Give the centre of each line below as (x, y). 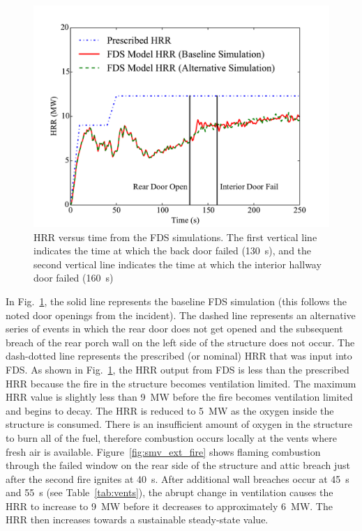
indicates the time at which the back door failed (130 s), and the (173, 251)
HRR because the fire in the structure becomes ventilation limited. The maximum (181, 383)
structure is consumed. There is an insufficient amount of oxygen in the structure (179, 424)
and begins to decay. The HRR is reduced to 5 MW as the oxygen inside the (170, 410)
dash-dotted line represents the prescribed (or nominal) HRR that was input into (179, 356)
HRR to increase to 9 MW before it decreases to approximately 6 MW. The (169, 506)
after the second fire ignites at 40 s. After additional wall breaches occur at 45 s (178, 478)
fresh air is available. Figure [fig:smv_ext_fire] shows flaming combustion (163, 451)
